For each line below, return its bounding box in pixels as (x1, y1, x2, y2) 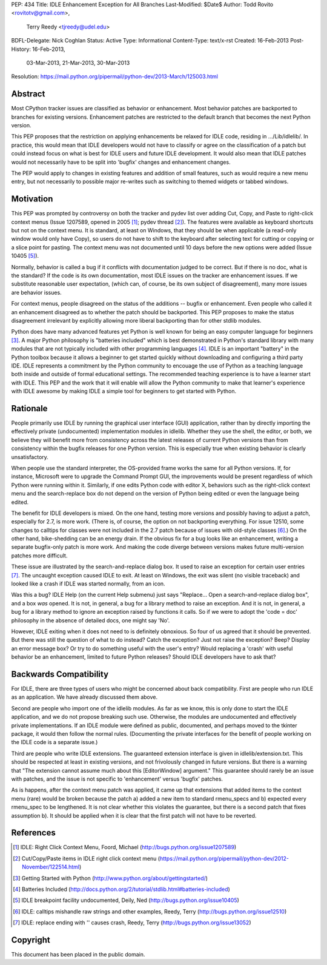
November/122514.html (22, 863, 80, 870)
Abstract (11, 89, 45, 99)
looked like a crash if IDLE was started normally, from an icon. (11, 580, 166, 588)
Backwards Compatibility (11, 669, 109, 679)
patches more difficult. (11, 552, 68, 559)
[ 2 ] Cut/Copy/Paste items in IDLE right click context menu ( (13, 855, 160, 862)
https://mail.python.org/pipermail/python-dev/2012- (159, 855, 289, 862)
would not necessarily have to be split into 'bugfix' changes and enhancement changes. (11, 158, 231, 166)
